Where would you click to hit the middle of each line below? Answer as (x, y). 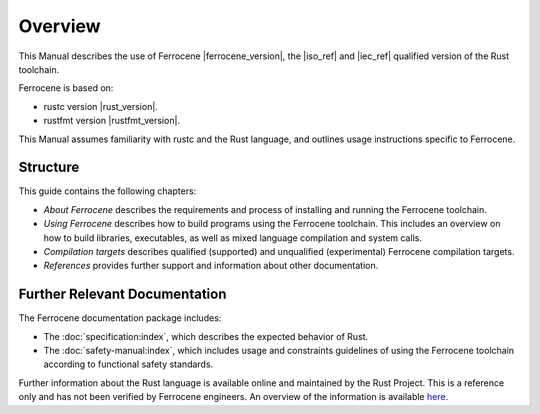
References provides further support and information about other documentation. (211, 266)
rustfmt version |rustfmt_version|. (111, 121)
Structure (49, 167)
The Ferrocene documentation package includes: (120, 318)
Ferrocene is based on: (66, 88)
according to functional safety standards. (128, 364)
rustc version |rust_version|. (101, 106)
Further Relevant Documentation (122, 294)
